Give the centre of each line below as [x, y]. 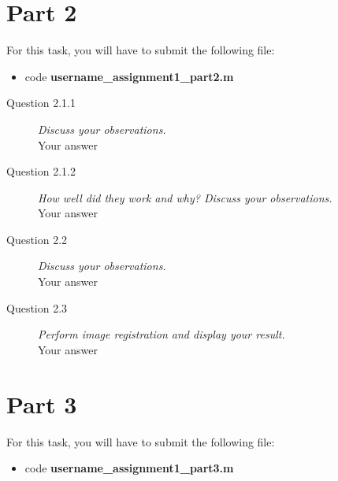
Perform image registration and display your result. [162, 334]
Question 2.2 [37, 239]
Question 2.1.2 [41, 171]
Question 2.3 [37, 307]
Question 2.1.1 [41, 103]
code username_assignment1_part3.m [129, 468]
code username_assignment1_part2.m [129, 76]
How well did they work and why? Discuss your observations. [185, 197]
